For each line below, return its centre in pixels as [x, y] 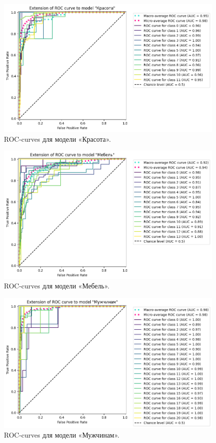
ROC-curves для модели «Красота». [57, 139]
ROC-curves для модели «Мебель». [57, 286]
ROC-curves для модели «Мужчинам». [62, 435]
